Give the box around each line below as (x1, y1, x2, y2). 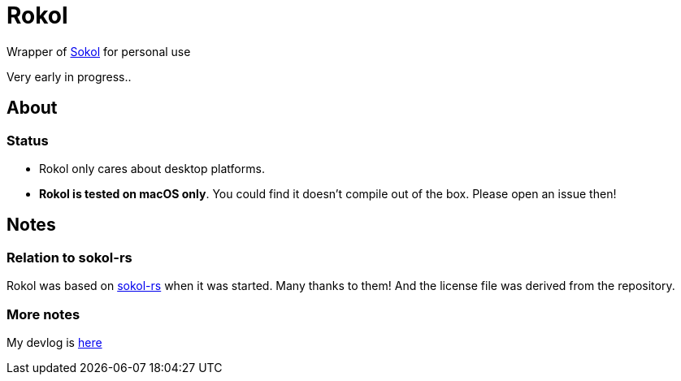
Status (7, 132, 49, 149)
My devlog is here (7, 335, 102, 349)
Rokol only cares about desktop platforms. (39, 161, 265, 175)
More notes (7, 305, 80, 323)
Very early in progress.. (7, 69, 132, 84)
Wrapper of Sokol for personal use (7, 44, 191, 58)
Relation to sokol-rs (7, 249, 132, 266)
